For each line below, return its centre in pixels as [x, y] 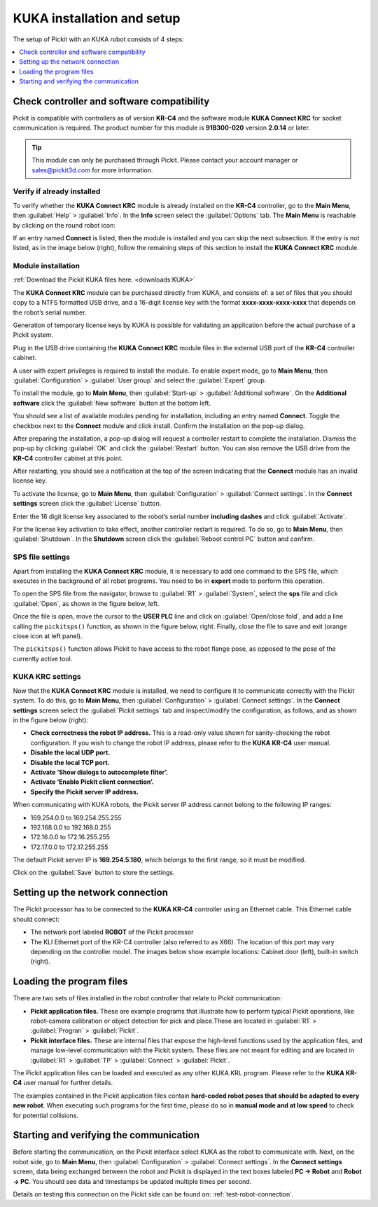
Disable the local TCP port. [70, 762]
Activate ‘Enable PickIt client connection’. [92, 782]
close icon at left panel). [48, 636]
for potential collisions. [45, 1115]
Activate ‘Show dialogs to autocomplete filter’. [99, 772]
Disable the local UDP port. [70, 752]
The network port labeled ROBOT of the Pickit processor [112, 932]
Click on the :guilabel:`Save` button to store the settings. [94, 873]
